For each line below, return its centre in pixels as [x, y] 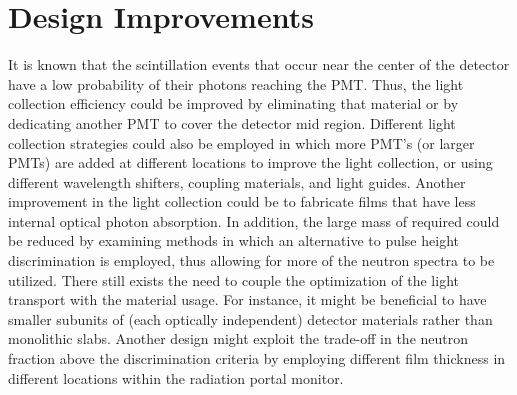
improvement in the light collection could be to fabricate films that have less [242, 201]
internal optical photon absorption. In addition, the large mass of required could [254, 220]
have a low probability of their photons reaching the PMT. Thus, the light [236, 83]
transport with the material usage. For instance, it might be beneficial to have [247, 299]
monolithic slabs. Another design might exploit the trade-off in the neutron [238, 338]
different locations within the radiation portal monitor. [176, 377]
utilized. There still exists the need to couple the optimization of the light [233, 279]
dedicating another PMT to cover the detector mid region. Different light [232, 122]
